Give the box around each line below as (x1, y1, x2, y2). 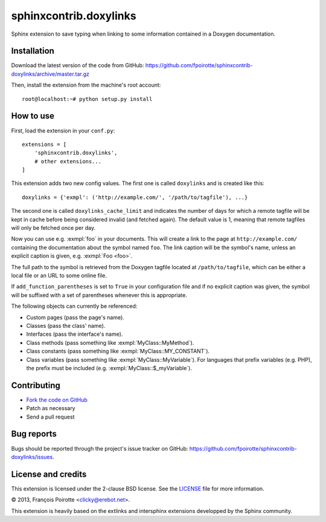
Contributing (11, 380, 60, 390)
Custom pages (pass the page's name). (26, 313, 125, 321)
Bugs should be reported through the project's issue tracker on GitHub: (11, 445, 188, 452)
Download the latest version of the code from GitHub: (11, 62, 144, 69)
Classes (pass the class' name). (26, 322, 106, 329)
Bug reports (11, 429, 57, 439)
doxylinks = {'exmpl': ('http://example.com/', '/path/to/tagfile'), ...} (22, 194, 248, 201)
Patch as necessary (26, 405, 75, 412)
